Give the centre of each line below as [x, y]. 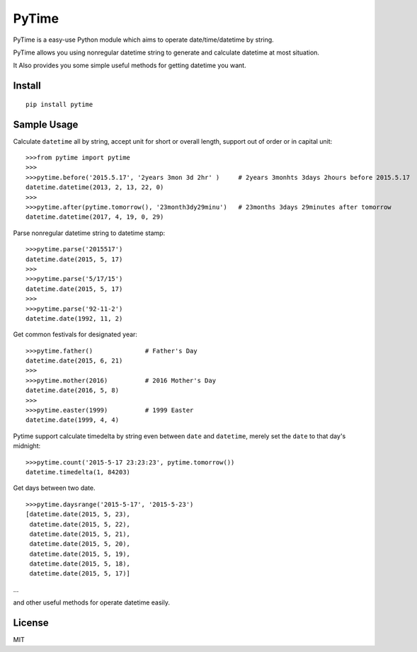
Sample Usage [46, 124]
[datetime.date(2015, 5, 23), [78, 514]
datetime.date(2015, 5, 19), [80, 554]
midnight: [27, 446]
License [31, 623]
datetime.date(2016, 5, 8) [73, 390]
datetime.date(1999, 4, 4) [73, 420]
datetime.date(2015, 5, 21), [80, 534]
